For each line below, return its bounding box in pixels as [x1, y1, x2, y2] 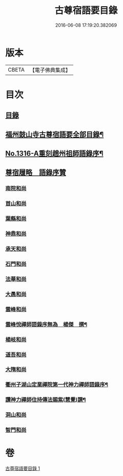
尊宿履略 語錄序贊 [5, 168, 66, 177]
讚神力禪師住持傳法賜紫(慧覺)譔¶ [5, 396, 86, 403]
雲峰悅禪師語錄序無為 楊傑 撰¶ [5, 321, 88, 328]
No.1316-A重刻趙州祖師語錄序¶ [5, 149, 104, 158]
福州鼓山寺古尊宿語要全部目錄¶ [5, 130, 104, 139]
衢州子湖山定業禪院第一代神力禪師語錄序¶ [5, 381, 109, 389]
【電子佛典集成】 [29, 66, 71, 74]
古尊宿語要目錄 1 [5, 465, 40, 471]
